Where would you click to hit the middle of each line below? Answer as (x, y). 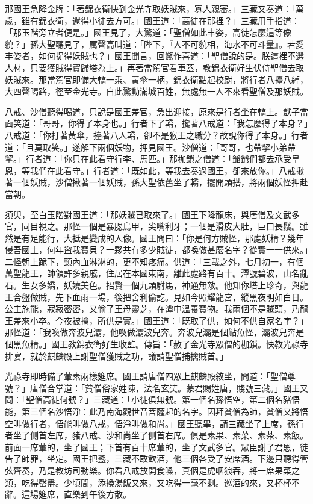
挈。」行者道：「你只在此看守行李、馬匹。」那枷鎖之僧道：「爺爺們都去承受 (148, 159)
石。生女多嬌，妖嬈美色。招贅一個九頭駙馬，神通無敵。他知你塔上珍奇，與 (152, 285)
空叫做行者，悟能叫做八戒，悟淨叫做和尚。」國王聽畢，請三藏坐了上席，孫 (150, 423)
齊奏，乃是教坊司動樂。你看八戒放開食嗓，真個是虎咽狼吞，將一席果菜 (152, 470)
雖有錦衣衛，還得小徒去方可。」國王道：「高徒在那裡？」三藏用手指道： (160, 20)
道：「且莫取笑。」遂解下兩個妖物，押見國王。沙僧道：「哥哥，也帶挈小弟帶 (150, 147)
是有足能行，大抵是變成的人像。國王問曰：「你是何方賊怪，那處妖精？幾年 (158, 238)
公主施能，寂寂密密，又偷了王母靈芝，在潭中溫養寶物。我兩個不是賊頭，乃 (152, 309)
